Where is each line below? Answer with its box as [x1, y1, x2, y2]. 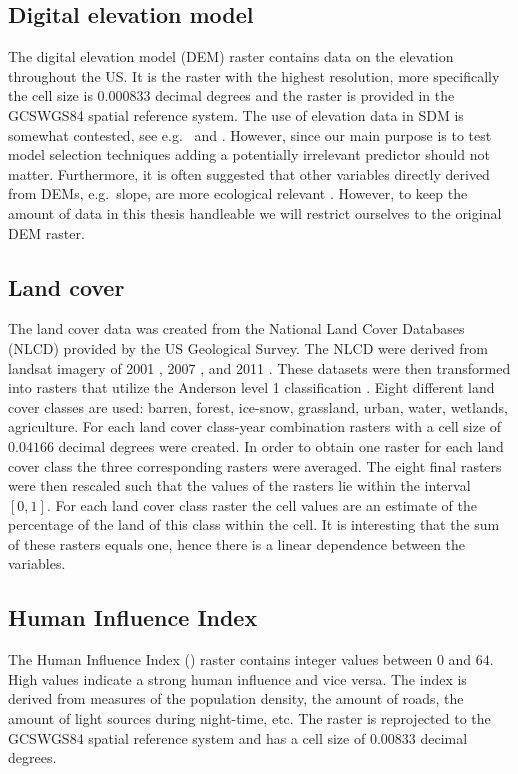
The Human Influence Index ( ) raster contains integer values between [8, 649, 433, 670]
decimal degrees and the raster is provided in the [155, 85, 455, 106]
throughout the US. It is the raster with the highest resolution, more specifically [8, 65, 500, 86]
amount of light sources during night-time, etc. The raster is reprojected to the [8, 708, 491, 729]
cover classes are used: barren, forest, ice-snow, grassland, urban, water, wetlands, [8, 396, 508, 417]
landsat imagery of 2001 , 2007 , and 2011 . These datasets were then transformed [8, 357, 511, 378]
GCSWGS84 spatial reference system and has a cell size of [8, 727, 366, 748]
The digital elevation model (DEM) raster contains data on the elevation [8, 46, 454, 67]
